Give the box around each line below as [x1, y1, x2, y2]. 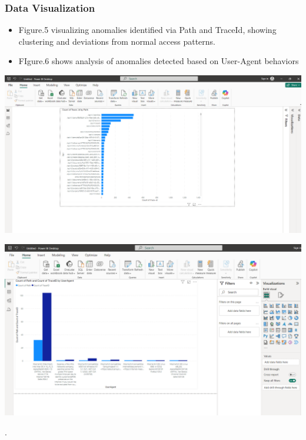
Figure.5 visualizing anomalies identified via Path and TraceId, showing [18, 24, 277, 36]
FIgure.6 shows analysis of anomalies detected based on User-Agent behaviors [18, 55, 299, 67]
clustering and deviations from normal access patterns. [18, 35, 216, 47]
